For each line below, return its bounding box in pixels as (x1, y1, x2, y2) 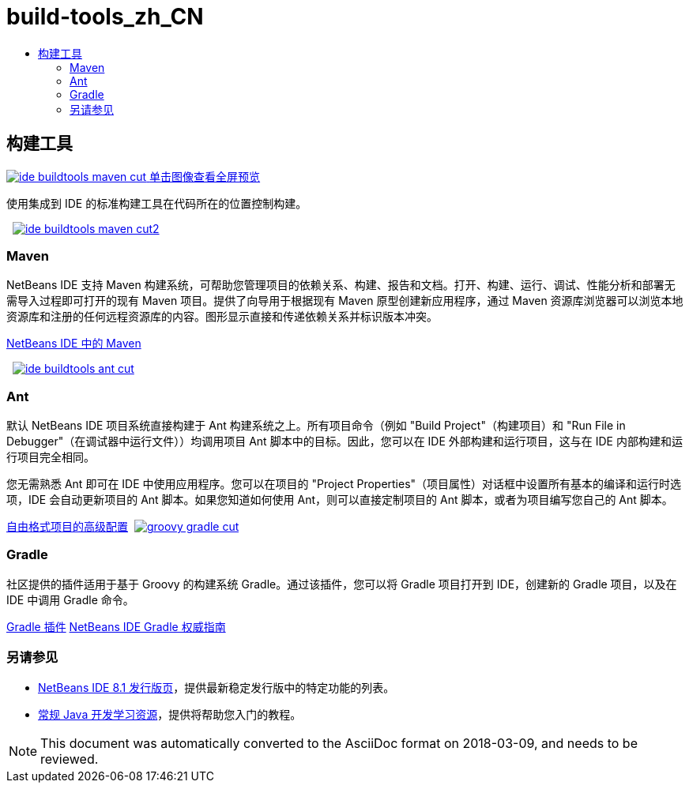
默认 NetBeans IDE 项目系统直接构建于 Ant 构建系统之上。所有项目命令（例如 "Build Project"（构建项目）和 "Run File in (6, 419, 626, 433)
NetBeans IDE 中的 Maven (6, 336, 141, 351)
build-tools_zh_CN (6, 3, 204, 30)
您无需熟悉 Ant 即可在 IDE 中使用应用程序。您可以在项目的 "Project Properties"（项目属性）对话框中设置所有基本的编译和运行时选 (6, 477, 682, 491)
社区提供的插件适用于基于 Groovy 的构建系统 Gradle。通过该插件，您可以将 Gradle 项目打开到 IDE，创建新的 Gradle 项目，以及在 (6, 577, 677, 591)
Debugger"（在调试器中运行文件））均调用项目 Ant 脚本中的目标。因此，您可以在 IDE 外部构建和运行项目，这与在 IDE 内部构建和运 (6, 434, 683, 449)
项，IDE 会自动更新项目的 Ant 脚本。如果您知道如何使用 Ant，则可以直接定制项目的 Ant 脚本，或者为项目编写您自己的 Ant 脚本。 (6, 493, 673, 507)
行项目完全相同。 (6, 450, 95, 464)
